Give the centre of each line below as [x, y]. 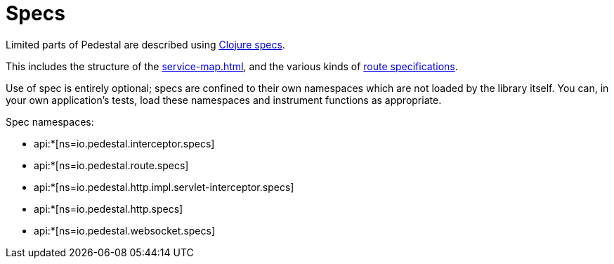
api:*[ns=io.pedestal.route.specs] [111, 165]
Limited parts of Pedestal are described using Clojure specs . [145, 44]
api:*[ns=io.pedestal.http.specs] [109, 209]
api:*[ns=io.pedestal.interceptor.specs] [124, 143]
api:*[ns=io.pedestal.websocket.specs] [124, 230]
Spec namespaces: [50, 121]
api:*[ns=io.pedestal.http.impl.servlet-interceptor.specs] [164, 187]
